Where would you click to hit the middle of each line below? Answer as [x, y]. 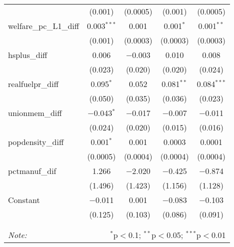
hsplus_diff [28, 55]
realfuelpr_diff [33, 84]
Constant [24, 200]
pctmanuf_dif [32, 171]
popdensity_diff [36, 142]
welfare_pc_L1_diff [44, 26]
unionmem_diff [35, 113]
